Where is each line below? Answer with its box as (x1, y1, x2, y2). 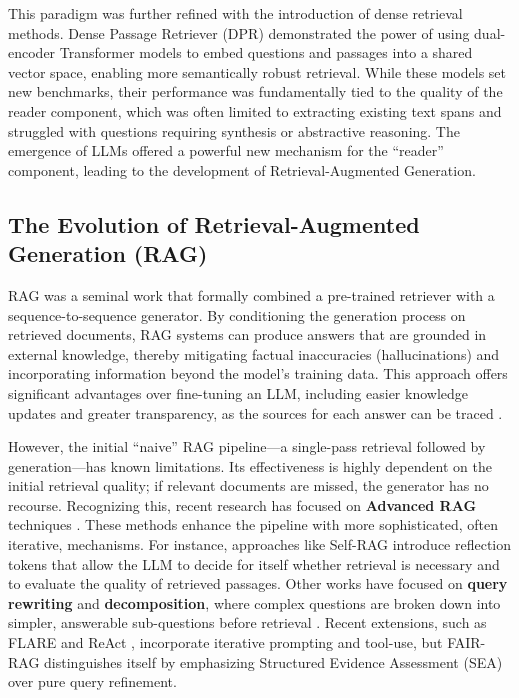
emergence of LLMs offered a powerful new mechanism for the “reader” (8, 140, 444, 161)
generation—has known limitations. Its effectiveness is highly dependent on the (8, 455, 492, 476)
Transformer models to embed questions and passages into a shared (59, 42, 473, 63)
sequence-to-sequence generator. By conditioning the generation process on (8, 304, 466, 325)
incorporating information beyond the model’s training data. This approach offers (8, 363, 508, 384)
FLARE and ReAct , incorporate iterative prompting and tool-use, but (8, 632, 443, 653)
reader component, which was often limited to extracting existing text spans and (8, 100, 502, 121)
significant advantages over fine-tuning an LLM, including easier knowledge (8, 382, 468, 403)
